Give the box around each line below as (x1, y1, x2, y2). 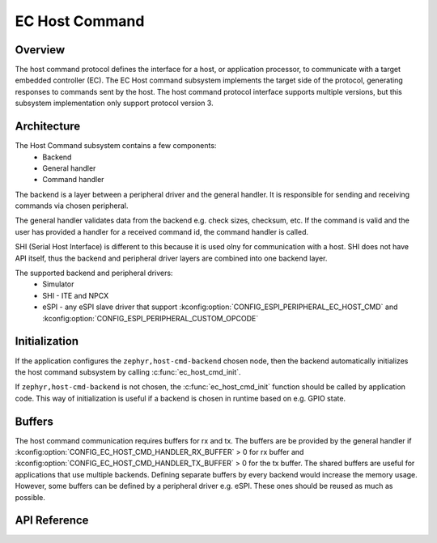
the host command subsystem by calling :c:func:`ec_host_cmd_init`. (15, 367, 242, 376)
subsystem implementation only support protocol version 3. (15, 98, 214, 108)
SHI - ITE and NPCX (42, 291, 109, 300)
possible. (15, 492, 46, 502)
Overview (15, 43, 66, 57)
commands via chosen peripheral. (15, 201, 129, 210)
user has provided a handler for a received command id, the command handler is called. (15, 227, 309, 236)
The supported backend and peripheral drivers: (15, 268, 173, 278)
